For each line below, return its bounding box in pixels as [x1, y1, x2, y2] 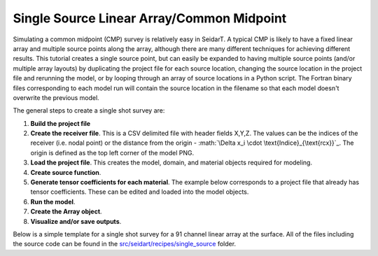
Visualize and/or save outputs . [30, 217, 122, 225]
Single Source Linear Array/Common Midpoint [13, 10, 287, 26]
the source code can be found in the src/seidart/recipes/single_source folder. [13, 240, 237, 248]
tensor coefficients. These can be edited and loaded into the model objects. [30, 187, 249, 196]
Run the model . [30, 197, 76, 206]
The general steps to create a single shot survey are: [13, 106, 165, 115]
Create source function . [30, 168, 101, 176]
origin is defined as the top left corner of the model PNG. [30, 148, 195, 157]
